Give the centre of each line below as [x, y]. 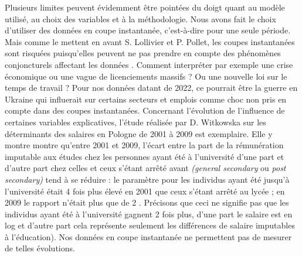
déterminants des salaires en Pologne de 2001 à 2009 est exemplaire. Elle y [139, 133]
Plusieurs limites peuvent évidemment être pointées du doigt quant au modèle [145, 7]
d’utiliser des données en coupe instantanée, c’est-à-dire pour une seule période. [148, 30]
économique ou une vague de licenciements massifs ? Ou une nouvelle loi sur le [146, 76]
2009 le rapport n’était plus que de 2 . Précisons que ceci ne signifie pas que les [147, 202]
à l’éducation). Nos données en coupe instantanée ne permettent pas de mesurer [148, 236]
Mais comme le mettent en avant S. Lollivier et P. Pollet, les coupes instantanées [150, 41]
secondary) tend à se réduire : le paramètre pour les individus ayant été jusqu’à [147, 179]
